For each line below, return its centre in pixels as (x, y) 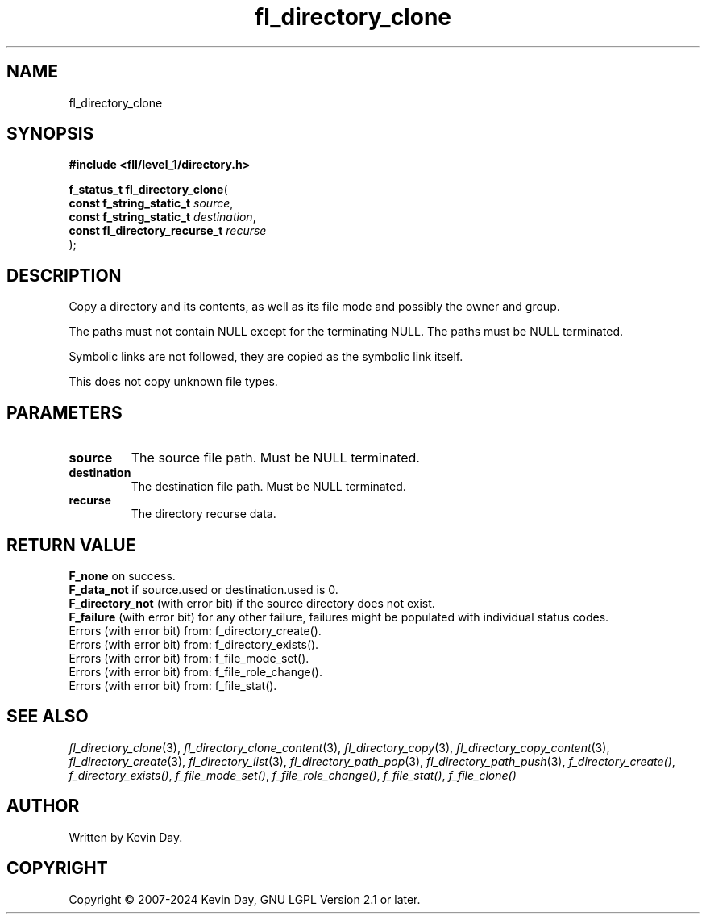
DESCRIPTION (64, 275)
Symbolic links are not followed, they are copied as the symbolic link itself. (266, 357)
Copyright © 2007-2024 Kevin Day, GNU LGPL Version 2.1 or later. (245, 899)
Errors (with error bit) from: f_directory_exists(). (194, 644)
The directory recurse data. (203, 514)
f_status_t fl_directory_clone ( (148, 190)
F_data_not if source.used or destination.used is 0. (203, 589)
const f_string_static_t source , (151, 203)
